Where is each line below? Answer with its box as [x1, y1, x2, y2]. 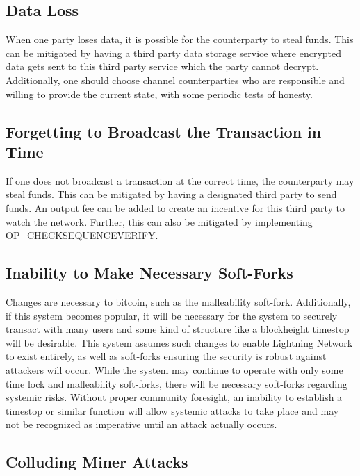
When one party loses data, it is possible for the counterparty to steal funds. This [6, 32, 354, 47]
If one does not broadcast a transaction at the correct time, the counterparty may [6, 173, 354, 188]
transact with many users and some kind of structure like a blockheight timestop [6, 322, 350, 336]
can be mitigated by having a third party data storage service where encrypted [6, 45, 341, 60]
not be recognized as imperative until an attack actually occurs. [6, 417, 277, 432]
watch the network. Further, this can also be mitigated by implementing [6, 214, 313, 229]
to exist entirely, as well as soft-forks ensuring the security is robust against [6, 349, 327, 363]
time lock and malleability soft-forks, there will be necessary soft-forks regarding [6, 376, 347, 391]
